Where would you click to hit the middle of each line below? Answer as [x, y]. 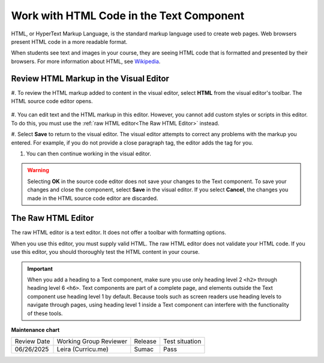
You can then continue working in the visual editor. [88, 154]
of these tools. [45, 313]
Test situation [182, 341]
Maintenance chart [35, 329]
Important [40, 268]
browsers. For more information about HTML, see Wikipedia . [86, 61]
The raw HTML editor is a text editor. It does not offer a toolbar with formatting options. [118, 232]
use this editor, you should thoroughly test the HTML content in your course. [106, 252]
